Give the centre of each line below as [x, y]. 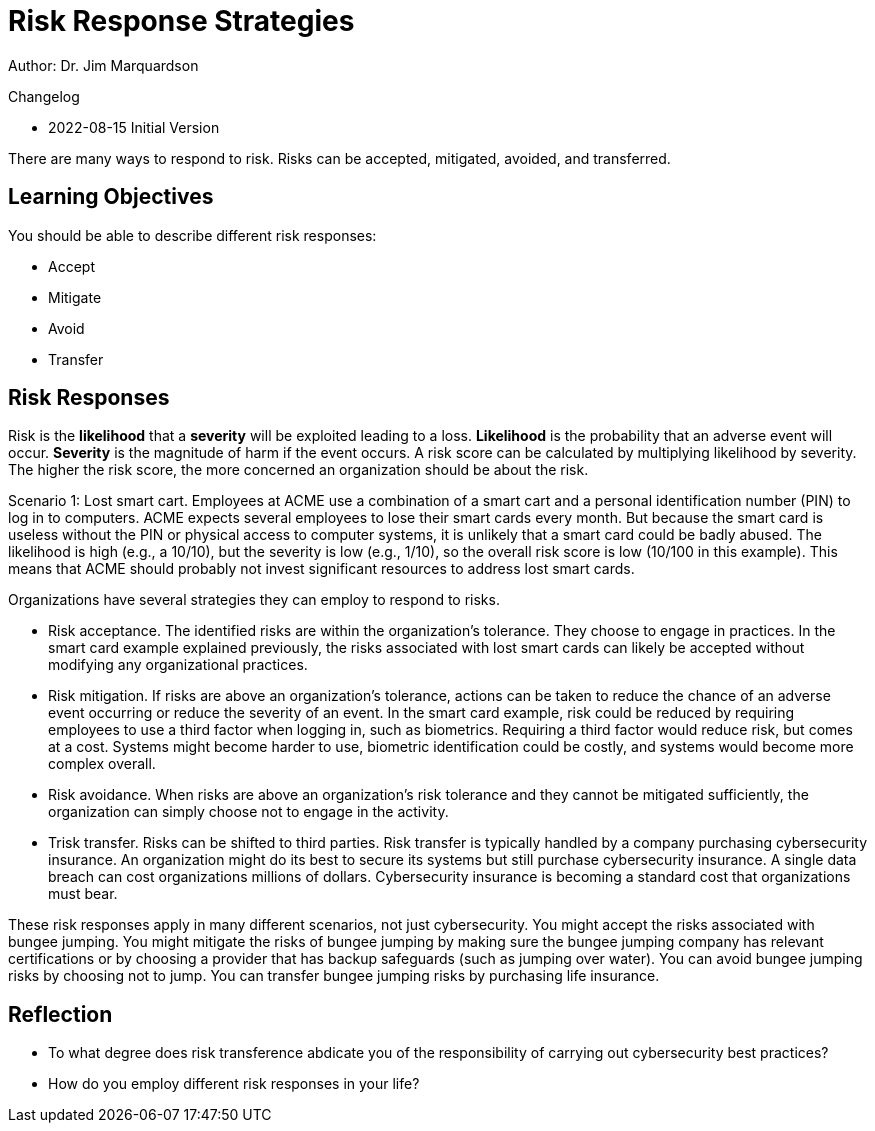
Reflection [60, 1014]
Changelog [44, 96]
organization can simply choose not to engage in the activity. [248, 812]
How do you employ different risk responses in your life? [234, 1084]
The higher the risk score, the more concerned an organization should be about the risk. [298, 470]
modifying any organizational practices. [178, 665]
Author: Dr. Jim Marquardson [103, 65]
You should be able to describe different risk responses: [192, 235]
